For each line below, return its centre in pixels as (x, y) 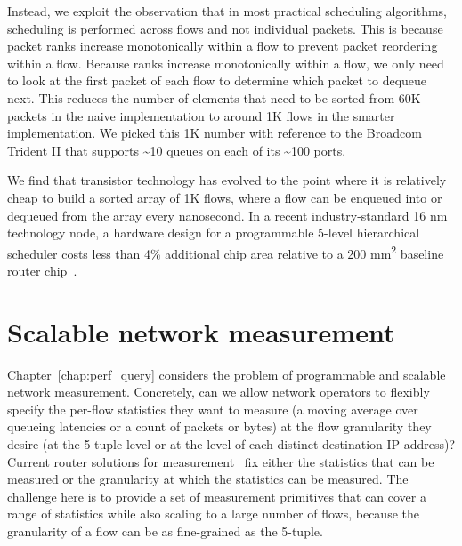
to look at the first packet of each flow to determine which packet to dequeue (217, 80)
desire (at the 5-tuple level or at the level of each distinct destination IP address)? (231, 444)
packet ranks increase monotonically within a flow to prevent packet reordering (223, 46)
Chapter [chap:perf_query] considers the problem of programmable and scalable (227, 374)
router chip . (42, 270)
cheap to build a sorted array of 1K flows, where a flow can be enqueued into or (225, 197)
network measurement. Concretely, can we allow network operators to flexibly (219, 392)
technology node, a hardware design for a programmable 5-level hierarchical (214, 233)
